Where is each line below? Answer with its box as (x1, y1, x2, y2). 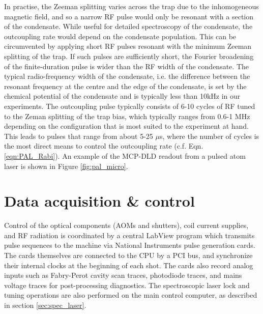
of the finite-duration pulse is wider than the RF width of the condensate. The (4, 61, 249, 71)
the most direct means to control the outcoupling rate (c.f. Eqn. (4, 140, 203, 151)
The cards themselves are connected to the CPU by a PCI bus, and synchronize (4, 250, 253, 260)
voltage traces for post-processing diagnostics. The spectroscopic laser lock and (4, 279, 250, 290)
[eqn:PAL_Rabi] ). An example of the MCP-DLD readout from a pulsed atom (4, 150, 246, 161)
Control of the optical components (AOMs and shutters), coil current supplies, (4, 220, 249, 231)
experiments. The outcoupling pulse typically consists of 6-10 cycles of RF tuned (4, 100, 255, 111)
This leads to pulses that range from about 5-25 (4, 130, 153, 141)
